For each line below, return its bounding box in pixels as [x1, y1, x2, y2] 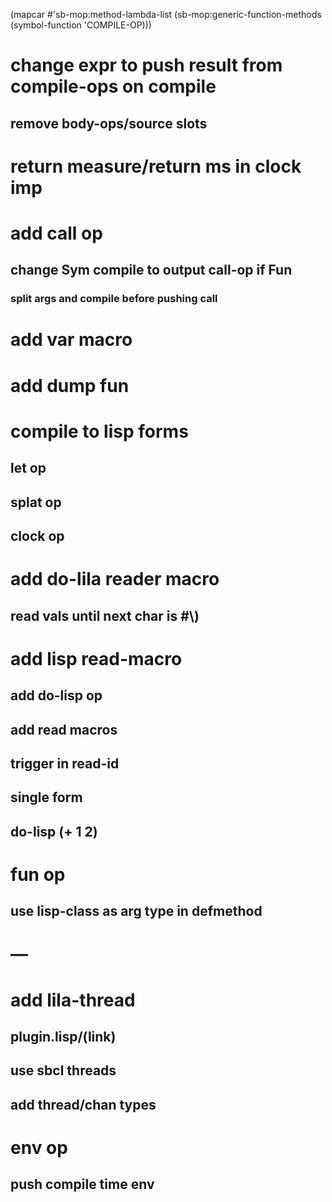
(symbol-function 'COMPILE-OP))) [10, 19, 152, 31]
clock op [10, 528, 65, 544]
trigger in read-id [10, 755, 120, 772]
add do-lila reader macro [10, 568, 220, 591]
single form [10, 789, 83, 806]
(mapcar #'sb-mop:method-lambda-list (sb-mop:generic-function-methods [10, 9, 322, 20]
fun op [10, 863, 66, 886]
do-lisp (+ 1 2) [10, 823, 98, 840]
